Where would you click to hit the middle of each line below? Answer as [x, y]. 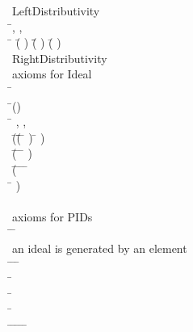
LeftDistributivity [56, 11]
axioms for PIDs [52, 216]
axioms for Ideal [52, 74]
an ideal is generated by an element [100, 248]
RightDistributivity [60, 58]
